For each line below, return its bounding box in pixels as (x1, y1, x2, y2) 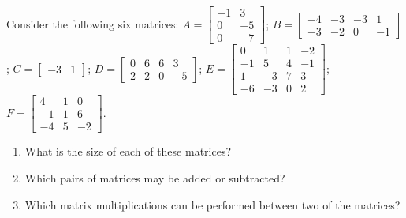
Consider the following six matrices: (6, 15, 179, 32)
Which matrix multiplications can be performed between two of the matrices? (24, 196, 400, 212)
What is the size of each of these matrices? (24, 143, 232, 160)
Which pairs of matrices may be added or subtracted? (24, 169, 285, 186)
